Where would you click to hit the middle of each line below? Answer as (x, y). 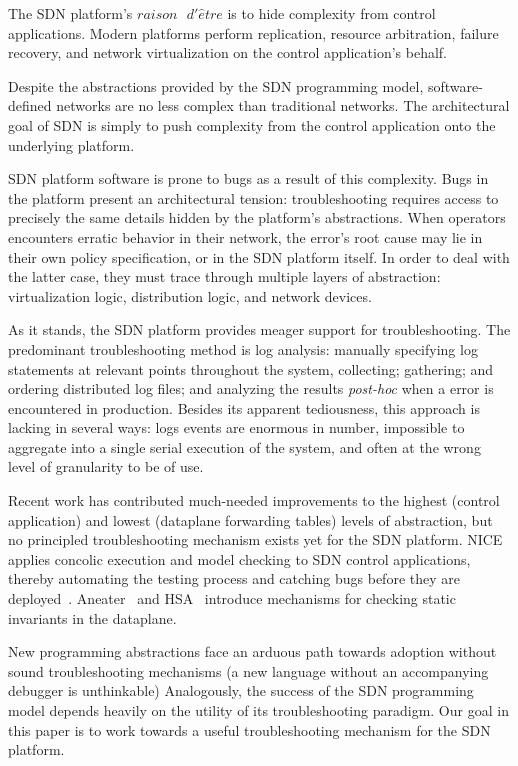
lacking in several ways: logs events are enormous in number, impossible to (236, 427)
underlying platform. (71, 144)
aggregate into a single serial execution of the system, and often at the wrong (244, 446)
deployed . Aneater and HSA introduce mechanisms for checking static (232, 598)
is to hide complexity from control (331, 13)
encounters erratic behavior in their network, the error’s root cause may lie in (245, 236)
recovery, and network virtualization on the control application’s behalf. (227, 52)
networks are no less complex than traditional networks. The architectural (283, 105)
